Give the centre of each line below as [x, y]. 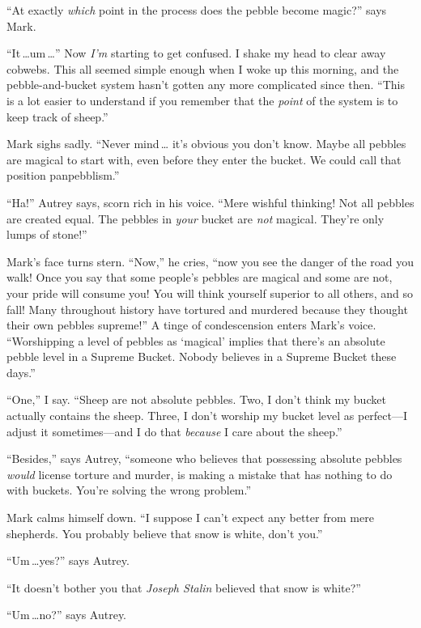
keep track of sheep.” [57, 116]
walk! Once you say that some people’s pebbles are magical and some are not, [200, 277]
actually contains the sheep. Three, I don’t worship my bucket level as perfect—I [207, 416]
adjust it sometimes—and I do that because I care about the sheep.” [174, 431]
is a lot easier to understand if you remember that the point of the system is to [202, 100]
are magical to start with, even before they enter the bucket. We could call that [204, 159]
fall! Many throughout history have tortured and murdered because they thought [207, 309]
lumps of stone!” [47, 234]
